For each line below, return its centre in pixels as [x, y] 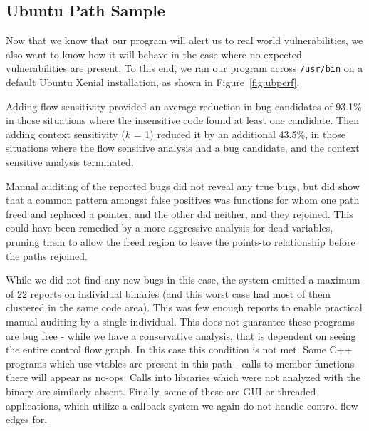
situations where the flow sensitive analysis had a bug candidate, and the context [183, 148]
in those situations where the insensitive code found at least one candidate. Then [182, 120]
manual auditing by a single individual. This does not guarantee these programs [180, 321]
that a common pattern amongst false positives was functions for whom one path [183, 200]
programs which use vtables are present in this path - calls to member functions [180, 363]
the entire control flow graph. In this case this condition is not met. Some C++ [179, 349]
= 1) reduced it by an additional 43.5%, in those [239, 134]
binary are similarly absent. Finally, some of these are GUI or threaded [161, 391]
